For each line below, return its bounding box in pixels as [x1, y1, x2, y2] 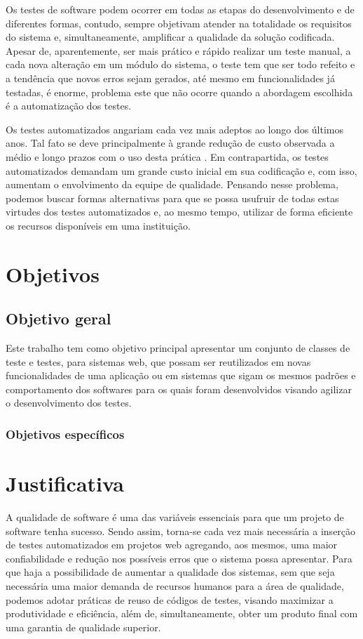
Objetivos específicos [6, 425, 125, 442]
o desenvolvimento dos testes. [6, 395, 132, 410]
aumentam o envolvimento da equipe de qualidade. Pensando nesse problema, [6, 177, 338, 192]
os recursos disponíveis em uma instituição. [6, 218, 191, 232]
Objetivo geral [6, 308, 111, 329]
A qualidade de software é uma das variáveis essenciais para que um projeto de [6, 510, 344, 525]
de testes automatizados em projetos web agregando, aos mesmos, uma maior [6, 537, 338, 552]
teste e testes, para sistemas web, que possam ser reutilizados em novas [6, 354, 311, 369]
